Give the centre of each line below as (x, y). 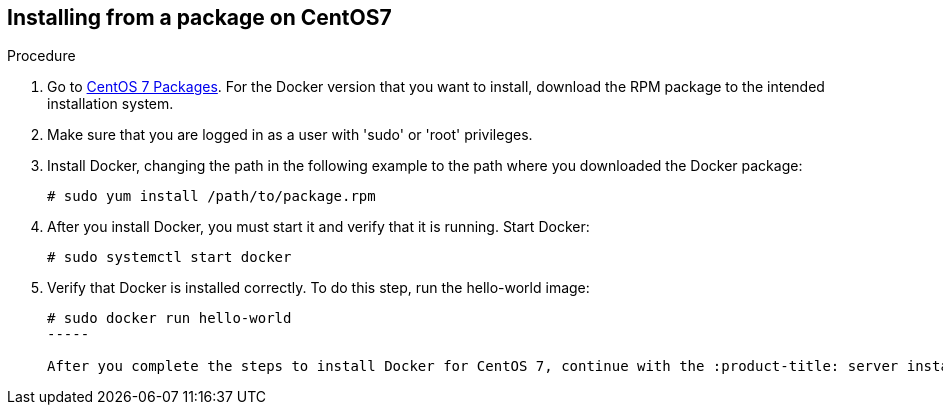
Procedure (41, 56)
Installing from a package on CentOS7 (199, 17)
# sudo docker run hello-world (169, 318)
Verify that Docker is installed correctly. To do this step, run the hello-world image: (318, 288)
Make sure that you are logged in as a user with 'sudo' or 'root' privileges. (290, 135)
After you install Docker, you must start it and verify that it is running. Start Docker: (318, 227)
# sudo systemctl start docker (169, 257)
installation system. (110, 104)
